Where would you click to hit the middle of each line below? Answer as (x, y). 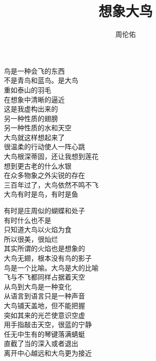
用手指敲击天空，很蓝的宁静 (48, 324)
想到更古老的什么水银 (38, 165)
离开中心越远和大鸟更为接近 (48, 353)
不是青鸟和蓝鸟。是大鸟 (41, 80)
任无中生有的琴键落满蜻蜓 (44, 334)
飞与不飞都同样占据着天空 (44, 277)
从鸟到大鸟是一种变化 (38, 286)
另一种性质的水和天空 (38, 128)
